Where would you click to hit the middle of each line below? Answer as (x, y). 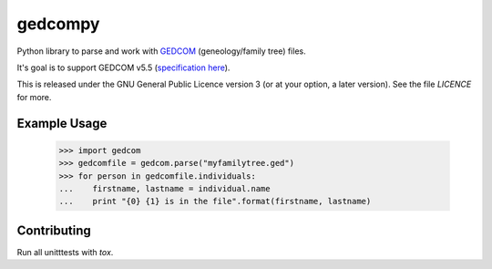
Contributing (54, 230)
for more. (34, 97)
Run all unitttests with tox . (65, 252)
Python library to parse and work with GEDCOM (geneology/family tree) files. (161, 51)
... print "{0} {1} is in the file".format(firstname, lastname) (215, 202)
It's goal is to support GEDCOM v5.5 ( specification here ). (123, 67)
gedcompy (58, 24)
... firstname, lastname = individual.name (164, 188)
